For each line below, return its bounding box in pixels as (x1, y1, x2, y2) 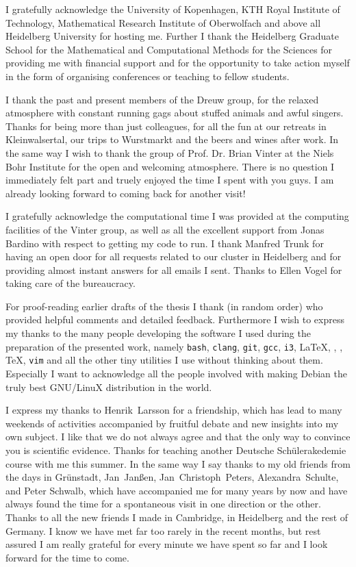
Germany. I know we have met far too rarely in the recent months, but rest (5, 523, 321, 538)
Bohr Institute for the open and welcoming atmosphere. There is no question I (5, 159, 335, 173)
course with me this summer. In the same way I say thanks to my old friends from (5, 456, 351, 470)
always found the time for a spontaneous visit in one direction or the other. (5, 496, 321, 511)
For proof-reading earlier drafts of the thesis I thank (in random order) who (5, 299, 323, 313)
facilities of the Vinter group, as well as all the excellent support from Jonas (5, 222, 325, 236)
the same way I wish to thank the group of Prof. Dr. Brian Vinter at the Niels (5, 145, 334, 160)
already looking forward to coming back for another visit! (5, 186, 246, 200)
